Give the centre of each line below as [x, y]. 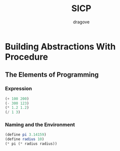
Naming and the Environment [40, 125]
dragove [81, 22]
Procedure [27, 57]
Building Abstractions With [60, 46]
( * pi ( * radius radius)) [31, 144]
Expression [19, 89]
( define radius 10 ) [25, 139]
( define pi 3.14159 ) [26, 135]
